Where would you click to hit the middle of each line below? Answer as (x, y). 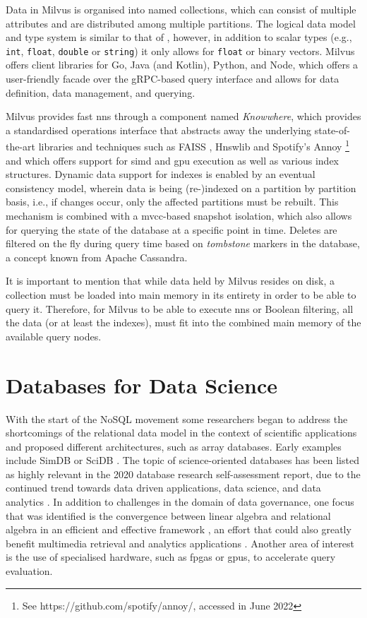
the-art (21, 147)
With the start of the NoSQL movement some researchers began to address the (177, 418)
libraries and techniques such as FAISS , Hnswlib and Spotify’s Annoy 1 (194, 145)
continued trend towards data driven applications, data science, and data (163, 488)
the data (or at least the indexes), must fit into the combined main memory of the (183, 322)
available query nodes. (54, 336)
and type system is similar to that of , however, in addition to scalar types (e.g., (179, 37)
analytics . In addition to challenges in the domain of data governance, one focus (180, 502)
